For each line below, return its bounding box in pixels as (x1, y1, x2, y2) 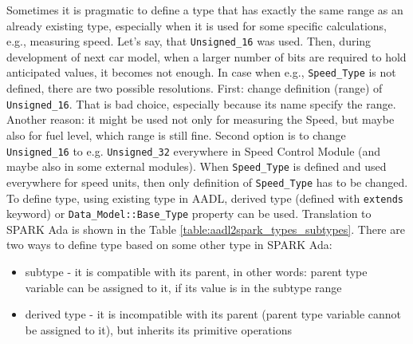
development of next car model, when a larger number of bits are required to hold (6, 48, 407, 65)
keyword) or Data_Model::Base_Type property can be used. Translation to (6, 205, 372, 222)
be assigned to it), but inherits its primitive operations (25, 321, 292, 338)
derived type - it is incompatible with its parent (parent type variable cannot (25, 306, 402, 322)
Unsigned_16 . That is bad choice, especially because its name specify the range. (6, 95, 396, 112)
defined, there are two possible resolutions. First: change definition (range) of (6, 80, 383, 97)
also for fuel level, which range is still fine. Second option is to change (6, 126, 346, 143)
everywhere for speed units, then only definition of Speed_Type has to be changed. (6, 173, 408, 190)
